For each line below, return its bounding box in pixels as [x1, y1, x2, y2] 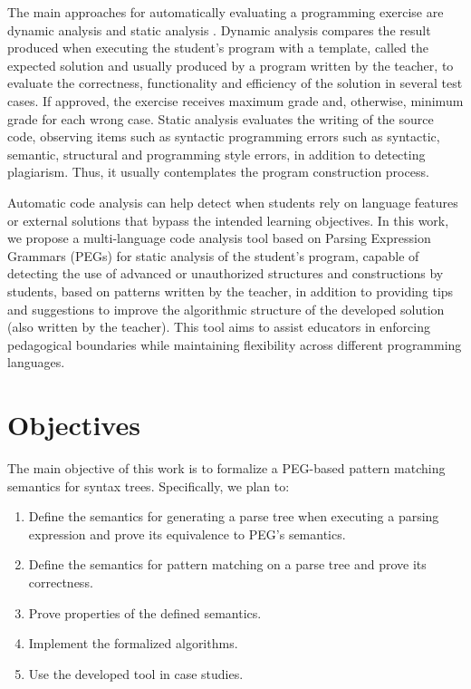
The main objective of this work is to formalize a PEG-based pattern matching [7, 459, 446, 477]
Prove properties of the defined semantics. [28, 603, 262, 622]
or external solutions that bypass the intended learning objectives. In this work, [7, 210, 449, 229]
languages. [7, 353, 65, 372]
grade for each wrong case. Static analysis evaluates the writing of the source [7, 109, 434, 128]
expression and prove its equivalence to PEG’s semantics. [28, 524, 346, 543]
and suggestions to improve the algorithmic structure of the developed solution [7, 299, 445, 318]
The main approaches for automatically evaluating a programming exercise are [7, 3, 444, 21]
